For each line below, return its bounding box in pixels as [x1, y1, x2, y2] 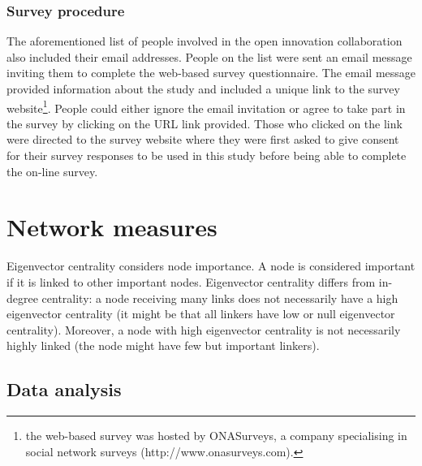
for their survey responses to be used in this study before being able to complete [6, 147, 407, 164]
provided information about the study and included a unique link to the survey [6, 80, 400, 97]
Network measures [6, 210, 217, 244]
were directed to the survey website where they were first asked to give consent [6, 131, 399, 148]
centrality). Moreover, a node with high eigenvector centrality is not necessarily [6, 321, 401, 338]
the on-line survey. [6, 162, 98, 179]
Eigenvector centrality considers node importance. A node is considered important [6, 257, 416, 274]
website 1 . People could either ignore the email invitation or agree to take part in [6, 97, 406, 116]
